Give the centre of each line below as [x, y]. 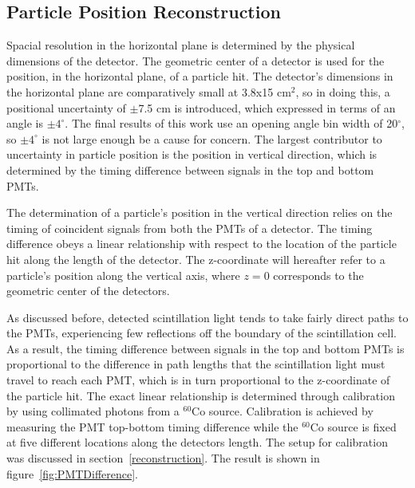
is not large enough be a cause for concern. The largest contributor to [212, 138]
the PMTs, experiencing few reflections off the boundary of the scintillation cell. [202, 333]
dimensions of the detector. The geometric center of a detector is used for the [196, 60]
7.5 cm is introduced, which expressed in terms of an [267, 107]
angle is [25, 123]
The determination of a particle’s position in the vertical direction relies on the [200, 213]
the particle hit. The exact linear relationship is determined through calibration [201, 395]
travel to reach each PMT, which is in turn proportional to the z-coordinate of [198, 380]
